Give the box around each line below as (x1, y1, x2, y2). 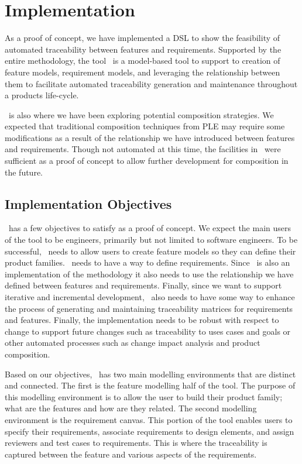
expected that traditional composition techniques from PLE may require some (5, 120, 285, 132)
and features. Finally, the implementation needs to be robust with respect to (5, 314, 279, 326)
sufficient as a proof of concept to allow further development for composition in (5, 154, 289, 167)
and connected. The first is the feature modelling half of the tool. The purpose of (5, 379, 296, 391)
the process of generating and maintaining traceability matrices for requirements (5, 302, 293, 314)
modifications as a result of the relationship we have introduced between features (5, 131, 295, 143)
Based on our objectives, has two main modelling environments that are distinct (5, 367, 296, 380)
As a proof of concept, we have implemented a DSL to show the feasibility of (5, 32, 280, 44)
